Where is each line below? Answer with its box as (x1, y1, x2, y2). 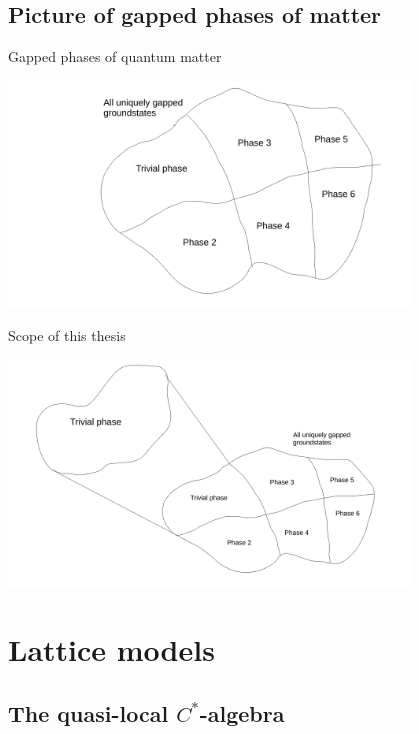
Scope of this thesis (8, 325, 126, 346)
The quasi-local (8, 697, 169, 728)
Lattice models (8, 629, 215, 670)
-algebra (199, 697, 285, 728)
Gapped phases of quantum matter (8, 46, 222, 67)
